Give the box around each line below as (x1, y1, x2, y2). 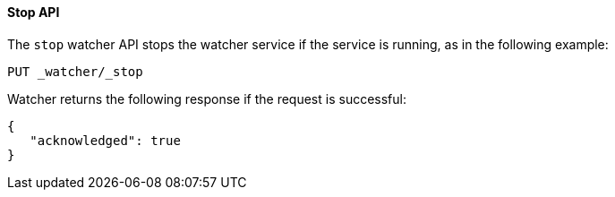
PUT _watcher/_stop (7, 64, 143, 79)
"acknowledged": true (30, 133, 181, 148)
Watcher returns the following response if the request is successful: (7, 90, 406, 107)
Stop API (7, 4, 60, 20)
